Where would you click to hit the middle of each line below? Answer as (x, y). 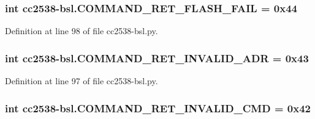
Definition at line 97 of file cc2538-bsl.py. (82, 81)
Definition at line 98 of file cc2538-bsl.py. (82, 31)
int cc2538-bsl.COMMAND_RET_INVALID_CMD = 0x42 (158, 108)
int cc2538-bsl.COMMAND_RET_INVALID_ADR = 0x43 (157, 58)
